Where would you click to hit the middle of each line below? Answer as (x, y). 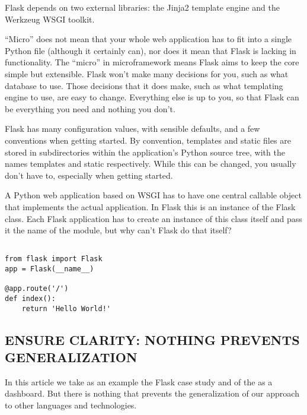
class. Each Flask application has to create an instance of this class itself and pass (153, 218)
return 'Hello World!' (66, 308)
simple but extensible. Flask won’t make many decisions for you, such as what (147, 73)
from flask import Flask (54, 259)
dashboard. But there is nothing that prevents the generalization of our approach (152, 393)
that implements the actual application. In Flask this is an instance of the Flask (150, 206)
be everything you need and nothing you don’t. (90, 108)
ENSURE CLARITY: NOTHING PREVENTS (152, 339)
